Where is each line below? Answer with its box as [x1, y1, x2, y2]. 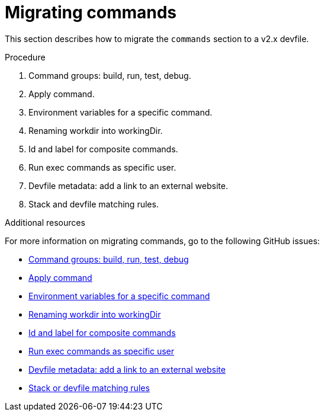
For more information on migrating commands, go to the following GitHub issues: [5, 235, 320, 246]
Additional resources [5, 217, 85, 228]
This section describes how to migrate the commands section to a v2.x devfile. [5, 33, 309, 44]
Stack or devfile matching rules [28, 382, 150, 393]
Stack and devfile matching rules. [28, 199, 159, 209]
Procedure [5, 52, 46, 62]
